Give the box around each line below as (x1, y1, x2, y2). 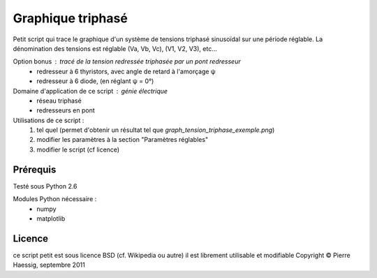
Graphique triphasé (13, 10, 128, 26)
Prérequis (13, 163, 57, 175)
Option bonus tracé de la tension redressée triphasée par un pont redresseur (13, 57, 241, 66)
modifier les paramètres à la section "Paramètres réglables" (36, 136, 209, 144)
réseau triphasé (36, 96, 82, 105)
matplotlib (36, 214, 66, 223)
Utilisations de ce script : (13, 116, 84, 124)
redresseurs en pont (36, 106, 95, 115)
